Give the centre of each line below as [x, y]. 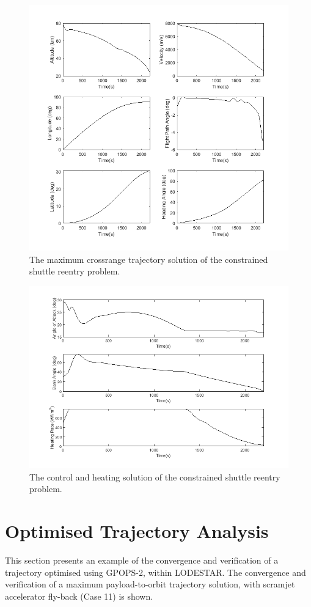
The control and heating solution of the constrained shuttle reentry [155, 476]
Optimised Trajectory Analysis [137, 531]
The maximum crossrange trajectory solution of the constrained [149, 259]
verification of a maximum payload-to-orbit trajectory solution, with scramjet [150, 584]
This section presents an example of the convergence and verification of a [142, 560]
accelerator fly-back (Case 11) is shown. [79, 596]
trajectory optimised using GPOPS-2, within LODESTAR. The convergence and [155, 572]
